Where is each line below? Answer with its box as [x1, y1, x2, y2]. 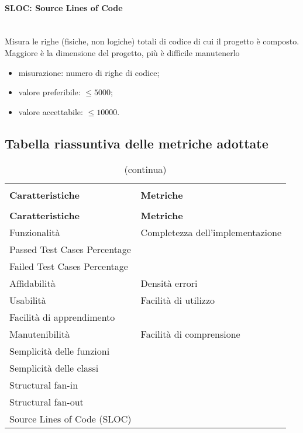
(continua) [124, 162, 167, 176]
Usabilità [9, 293, 46, 307]
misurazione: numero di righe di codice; [18, 66, 160, 78]
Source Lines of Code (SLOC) [9, 411, 132, 425]
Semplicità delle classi [9, 361, 99, 375]
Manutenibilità [9, 327, 70, 341]
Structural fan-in [9, 377, 78, 392]
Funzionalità [9, 225, 60, 239]
